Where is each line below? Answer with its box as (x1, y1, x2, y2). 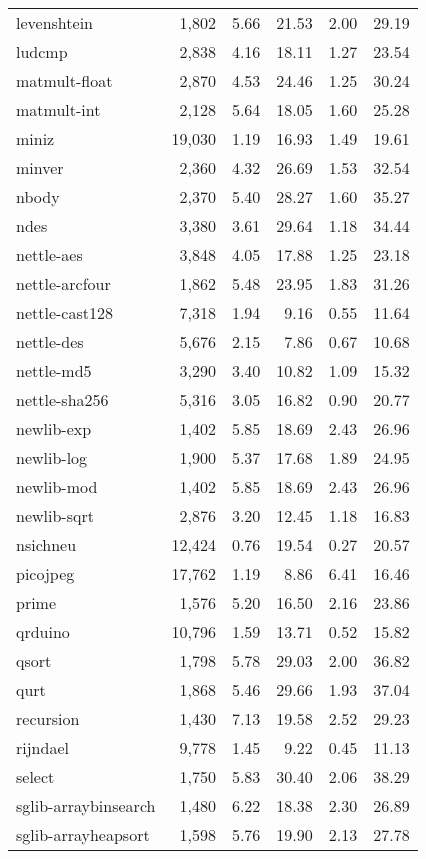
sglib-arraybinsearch (16, 794, 156, 817)
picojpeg (16, 562, 75, 585)
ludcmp (16, 40, 68, 63)
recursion (16, 707, 80, 730)
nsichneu (16, 533, 77, 556)
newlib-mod (16, 475, 98, 498)
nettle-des (16, 330, 84, 353)
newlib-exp (16, 417, 92, 440)
